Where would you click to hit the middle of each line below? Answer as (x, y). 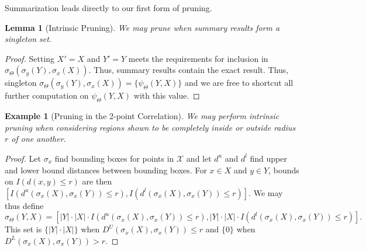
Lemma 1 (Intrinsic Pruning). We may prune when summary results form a (142, 27)
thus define (24, 205)
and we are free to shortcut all (239, 83)
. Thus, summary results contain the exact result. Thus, (189, 70)
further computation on (47, 95)
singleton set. (28, 39)
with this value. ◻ (167, 95)
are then (97, 181)
